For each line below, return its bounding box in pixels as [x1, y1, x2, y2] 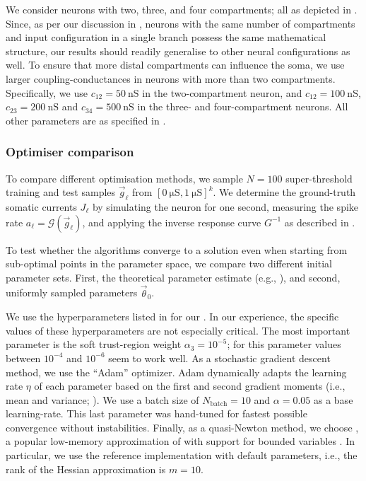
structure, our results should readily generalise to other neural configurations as [6, 43, 350, 58]
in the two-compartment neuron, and [142, 85, 302, 100]
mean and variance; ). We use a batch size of [6, 392, 199, 407]
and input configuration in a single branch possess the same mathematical [6, 30, 326, 45]
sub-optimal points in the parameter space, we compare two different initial [6, 256, 332, 271]
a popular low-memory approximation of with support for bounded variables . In [6, 434, 355, 448]
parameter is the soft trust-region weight [6, 337, 182, 352]
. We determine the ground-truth [213, 185, 356, 199]
